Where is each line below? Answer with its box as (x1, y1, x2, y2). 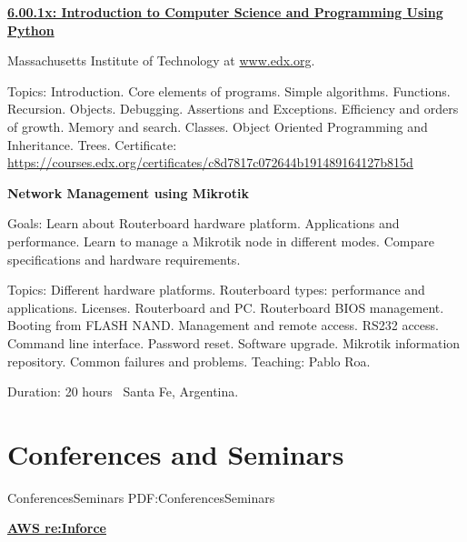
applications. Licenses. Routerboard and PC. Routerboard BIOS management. (7, 297, 444, 316)
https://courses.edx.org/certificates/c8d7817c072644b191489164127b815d (7, 153, 413, 172)
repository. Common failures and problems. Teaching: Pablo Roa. (7, 351, 371, 370)
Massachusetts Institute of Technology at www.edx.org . (7, 51, 315, 70)
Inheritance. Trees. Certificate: (7, 135, 177, 154)
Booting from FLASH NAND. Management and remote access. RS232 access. (7, 316, 439, 335)
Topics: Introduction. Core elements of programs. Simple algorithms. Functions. (7, 81, 451, 100)
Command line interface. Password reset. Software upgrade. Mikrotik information (7, 333, 461, 352)
